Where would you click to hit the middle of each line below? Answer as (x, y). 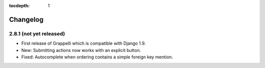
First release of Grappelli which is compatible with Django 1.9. (84, 43)
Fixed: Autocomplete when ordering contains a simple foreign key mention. (97, 57)
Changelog (26, 19)
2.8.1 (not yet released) (37, 34)
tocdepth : (19, 6)
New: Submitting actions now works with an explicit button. (81, 50)
